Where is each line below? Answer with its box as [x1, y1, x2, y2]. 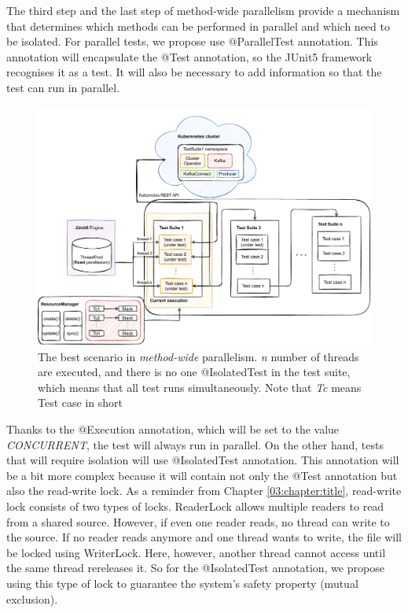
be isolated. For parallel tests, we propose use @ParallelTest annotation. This [6, 33, 378, 50]
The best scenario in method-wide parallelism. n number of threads [38, 348, 359, 364]
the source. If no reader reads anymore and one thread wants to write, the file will [6, 529, 402, 545]
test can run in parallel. [6, 79, 120, 95]
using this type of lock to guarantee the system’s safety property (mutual [6, 574, 358, 591]
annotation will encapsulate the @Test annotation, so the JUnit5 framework [6, 48, 373, 65]
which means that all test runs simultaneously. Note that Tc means [38, 379, 362, 395]
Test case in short [38, 394, 123, 411]
